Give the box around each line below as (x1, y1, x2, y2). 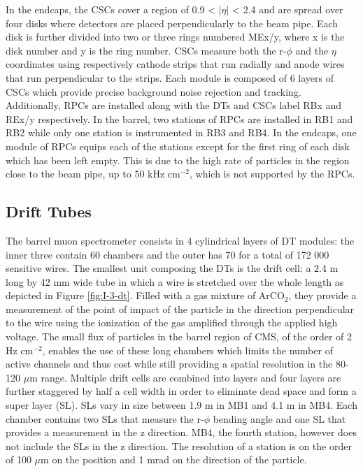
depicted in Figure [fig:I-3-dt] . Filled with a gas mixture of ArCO (6, 288, 285, 303)
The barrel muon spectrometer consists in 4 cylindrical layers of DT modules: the (6, 233, 355, 247)
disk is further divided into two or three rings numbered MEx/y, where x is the (6, 29, 345, 44)
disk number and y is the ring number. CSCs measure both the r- (6, 43, 287, 57)
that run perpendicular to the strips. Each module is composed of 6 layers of (6, 70, 334, 85)
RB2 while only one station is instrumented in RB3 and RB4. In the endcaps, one (6, 125, 357, 140)
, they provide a (288, 288, 357, 303)
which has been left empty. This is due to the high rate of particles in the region (6, 152, 350, 167)
